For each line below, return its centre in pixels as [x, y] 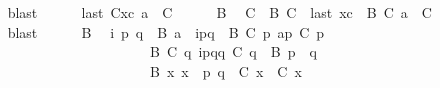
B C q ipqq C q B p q [233, 51]
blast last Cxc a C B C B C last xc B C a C [219, 12]
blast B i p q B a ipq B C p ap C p [166, 31]
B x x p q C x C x [225, 70]
